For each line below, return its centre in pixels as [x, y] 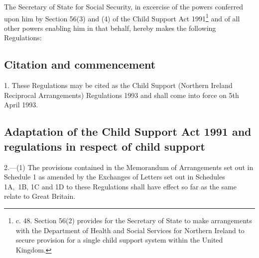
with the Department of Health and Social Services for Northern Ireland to [130, 230]
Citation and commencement [80, 64]
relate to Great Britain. [40, 196]
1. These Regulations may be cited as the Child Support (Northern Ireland [118, 85]
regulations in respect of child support [105, 146]
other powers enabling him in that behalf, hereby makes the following [110, 28]
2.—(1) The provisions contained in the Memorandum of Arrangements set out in [129, 167]
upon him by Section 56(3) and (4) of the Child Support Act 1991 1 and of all [122, 17]
